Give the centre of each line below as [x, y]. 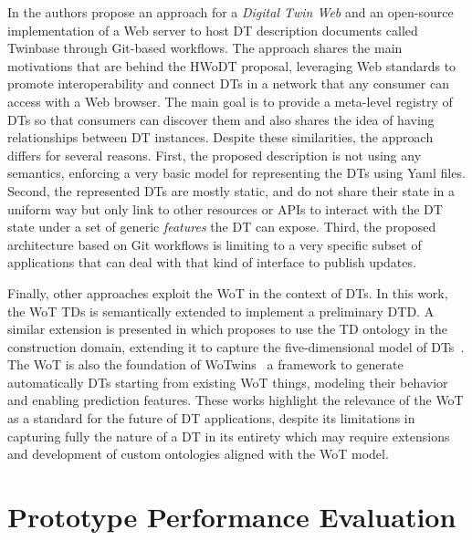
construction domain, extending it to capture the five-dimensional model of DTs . [236, 346]
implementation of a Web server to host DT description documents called [213, 30]
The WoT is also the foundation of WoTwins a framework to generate [205, 364]
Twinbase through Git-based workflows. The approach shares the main [205, 48]
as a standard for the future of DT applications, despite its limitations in [211, 418]
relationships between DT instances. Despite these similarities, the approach [220, 137]
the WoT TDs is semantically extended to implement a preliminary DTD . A [221, 311]
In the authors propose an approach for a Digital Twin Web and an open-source [231, 12]
